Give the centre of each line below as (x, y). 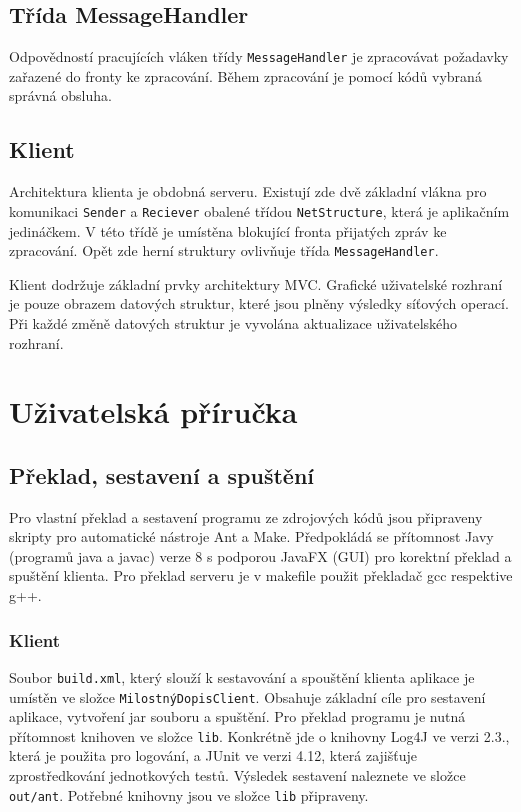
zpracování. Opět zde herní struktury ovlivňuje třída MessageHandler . (224, 250)
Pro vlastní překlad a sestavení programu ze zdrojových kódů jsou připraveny (246, 516)
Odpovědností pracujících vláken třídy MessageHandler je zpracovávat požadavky (259, 56)
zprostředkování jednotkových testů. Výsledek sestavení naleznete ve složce (237, 775)
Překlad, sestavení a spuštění (162, 474)
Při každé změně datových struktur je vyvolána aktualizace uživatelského (233, 322)
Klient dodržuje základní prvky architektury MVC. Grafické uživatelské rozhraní (256, 283)
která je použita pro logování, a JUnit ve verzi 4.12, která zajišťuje (213, 755)
